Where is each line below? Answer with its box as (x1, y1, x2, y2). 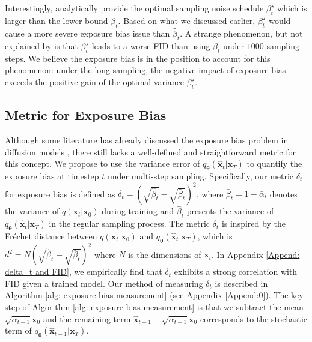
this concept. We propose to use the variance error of (5, 157, 200, 170)
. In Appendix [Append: (211, 248, 300, 260)
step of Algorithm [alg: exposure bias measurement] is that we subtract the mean (5, 301, 304, 313)
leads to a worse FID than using (91, 40, 210, 52)
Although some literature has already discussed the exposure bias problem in (5, 134, 289, 146)
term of (5, 324, 32, 337)
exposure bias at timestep (5, 170, 99, 182)
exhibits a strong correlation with (174, 265, 298, 278)
